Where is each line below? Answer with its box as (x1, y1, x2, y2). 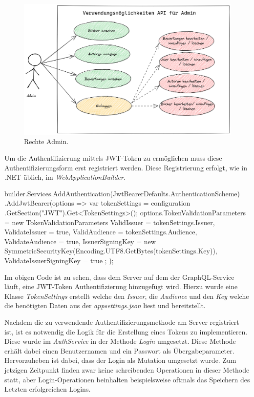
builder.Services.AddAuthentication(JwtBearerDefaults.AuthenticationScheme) (4, 188, 240, 198)
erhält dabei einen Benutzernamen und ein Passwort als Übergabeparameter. (4, 345, 234, 355)
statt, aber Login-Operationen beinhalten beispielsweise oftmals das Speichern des (4, 374, 250, 384)
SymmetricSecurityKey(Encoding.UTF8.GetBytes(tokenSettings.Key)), (4, 246, 217, 256)
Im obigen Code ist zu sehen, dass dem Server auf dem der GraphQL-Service (4, 272, 234, 282)
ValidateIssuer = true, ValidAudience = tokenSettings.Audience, (4, 227, 197, 237)
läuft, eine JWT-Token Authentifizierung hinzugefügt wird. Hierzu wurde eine (4, 281, 238, 292)
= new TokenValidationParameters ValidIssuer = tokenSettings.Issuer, (4, 217, 215, 227)
